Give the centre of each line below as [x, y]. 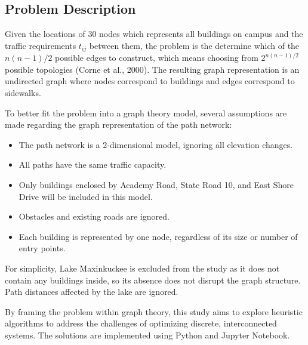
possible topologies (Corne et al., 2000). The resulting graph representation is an [152, 69]
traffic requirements [41, 45]
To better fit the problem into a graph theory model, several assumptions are [146, 113]
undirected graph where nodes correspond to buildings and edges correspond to [150, 81]
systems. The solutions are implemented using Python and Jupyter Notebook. [147, 335]
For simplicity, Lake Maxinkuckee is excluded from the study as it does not [142, 268]
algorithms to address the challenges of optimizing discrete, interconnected [141, 323]
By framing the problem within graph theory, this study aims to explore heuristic [154, 311]
